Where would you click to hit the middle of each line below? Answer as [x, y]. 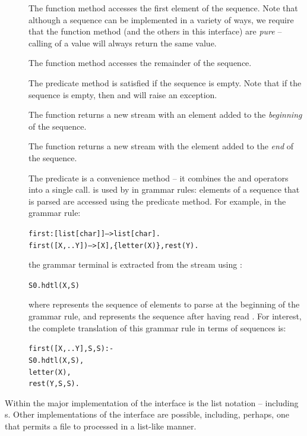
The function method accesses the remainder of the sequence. [140, 63]
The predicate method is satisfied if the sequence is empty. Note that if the [165, 82]
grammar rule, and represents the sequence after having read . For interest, [165, 316]
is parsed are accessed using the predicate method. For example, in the [157, 201]
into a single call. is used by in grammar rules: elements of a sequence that [164, 189]
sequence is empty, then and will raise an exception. [123, 94]
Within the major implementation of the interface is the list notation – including [152, 402]
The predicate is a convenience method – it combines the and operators [159, 178]
